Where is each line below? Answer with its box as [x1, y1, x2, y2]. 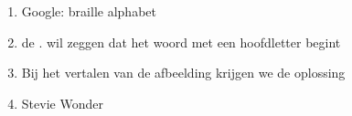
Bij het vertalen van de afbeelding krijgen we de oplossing [21, 63, 346, 82]
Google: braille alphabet [21, 2, 156, 20]
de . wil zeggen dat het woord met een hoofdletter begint [21, 32, 341, 51]
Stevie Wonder [21, 93, 103, 112]
